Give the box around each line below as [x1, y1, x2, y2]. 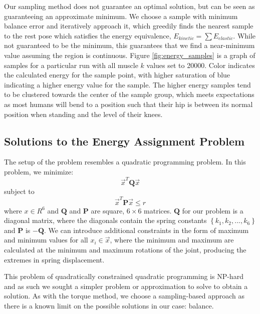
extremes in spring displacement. [4, 254, 105, 264]
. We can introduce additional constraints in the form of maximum [44, 224, 249, 235]
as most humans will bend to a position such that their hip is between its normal [4, 98, 253, 109]
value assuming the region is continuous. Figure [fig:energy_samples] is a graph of [4, 49, 255, 60]
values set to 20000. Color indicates [146, 59, 255, 70]
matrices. [144, 205, 172, 215]
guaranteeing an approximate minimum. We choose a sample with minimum [4, 10, 238, 21]
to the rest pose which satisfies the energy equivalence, [4, 30, 171, 40]
